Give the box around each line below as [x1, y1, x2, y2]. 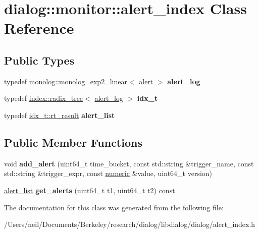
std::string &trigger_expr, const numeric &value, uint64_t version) [4, 168, 213, 179]
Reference [4, 18, 74, 38]
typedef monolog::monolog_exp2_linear [4, 76, 127, 86]
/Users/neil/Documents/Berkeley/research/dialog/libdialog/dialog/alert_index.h [4, 219, 255, 229]
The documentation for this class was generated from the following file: [4, 202, 224, 212]
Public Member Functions [4, 134, 142, 150]
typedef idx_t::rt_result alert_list [4, 109, 115, 120]
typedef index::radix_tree [4, 93, 83, 103]
